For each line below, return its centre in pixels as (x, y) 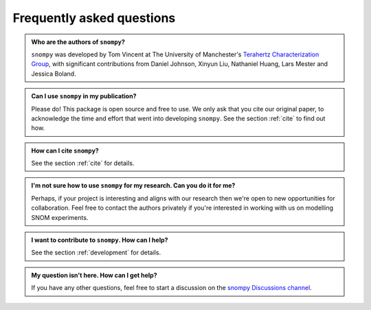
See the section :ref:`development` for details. (96, 253)
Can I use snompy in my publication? (84, 96)
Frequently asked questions (94, 18)
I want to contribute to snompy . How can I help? (100, 240)
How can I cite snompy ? (65, 151)
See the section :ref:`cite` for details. (83, 163)
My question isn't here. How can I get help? (94, 275)
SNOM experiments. (60, 217)
